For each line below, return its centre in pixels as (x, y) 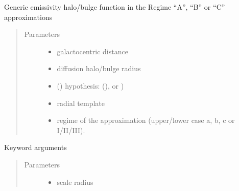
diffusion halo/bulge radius (99, 68)
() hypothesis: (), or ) (90, 85)
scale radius (75, 182)
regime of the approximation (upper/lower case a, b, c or (146, 120)
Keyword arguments (35, 147)
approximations (28, 17)
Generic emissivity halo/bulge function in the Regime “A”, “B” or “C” (115, 7)
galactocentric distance (92, 51)
